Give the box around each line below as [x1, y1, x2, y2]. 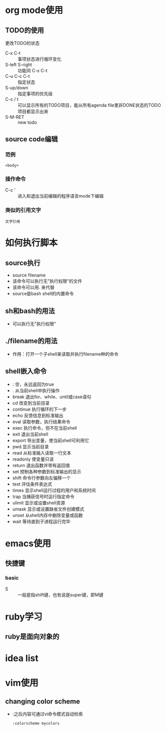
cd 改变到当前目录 [12, 400, 50, 406]
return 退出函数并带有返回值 [12, 462, 70, 468]
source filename [12, 272, 46, 278]
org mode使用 [5, 4, 63, 16]
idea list [5, 653, 39, 664]
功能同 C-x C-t [17, 68, 48, 73]
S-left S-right [5, 62, 32, 67]
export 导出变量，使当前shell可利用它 [12, 437, 89, 443]
